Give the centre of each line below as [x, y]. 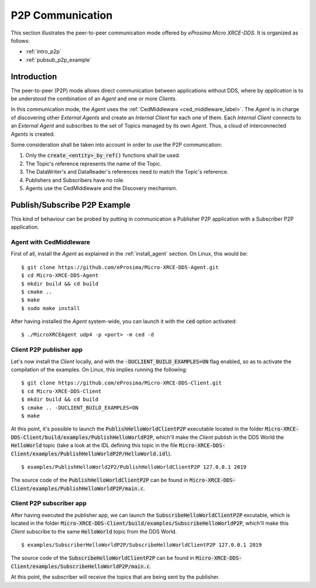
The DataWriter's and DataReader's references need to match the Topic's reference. [127, 172]
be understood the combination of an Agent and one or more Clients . [94, 99]
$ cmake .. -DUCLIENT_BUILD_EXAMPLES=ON [80, 408]
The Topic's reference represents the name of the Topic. [94, 163]
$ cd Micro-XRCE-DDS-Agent [60, 276]
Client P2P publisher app [47, 350]
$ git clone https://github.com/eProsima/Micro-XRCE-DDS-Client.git [121, 383]
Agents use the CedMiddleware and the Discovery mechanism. [102, 188]
